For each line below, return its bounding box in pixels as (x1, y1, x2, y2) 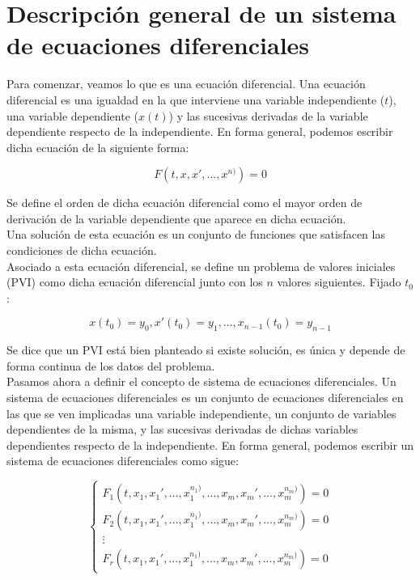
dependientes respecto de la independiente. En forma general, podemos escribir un (6, 436, 414, 453)
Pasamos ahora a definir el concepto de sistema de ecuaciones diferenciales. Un (6, 373, 397, 390)
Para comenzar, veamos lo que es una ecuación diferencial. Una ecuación (6, 75, 366, 92)
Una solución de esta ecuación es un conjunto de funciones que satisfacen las (6, 226, 385, 243)
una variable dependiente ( (6, 107, 139, 124)
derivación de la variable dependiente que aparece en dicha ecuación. (6, 210, 346, 226)
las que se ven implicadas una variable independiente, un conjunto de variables (6, 404, 397, 421)
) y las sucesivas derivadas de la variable (168, 107, 368, 124)
